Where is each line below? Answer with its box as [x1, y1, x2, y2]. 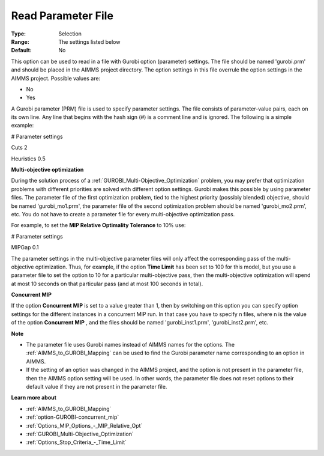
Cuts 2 [11, 144, 28, 151]
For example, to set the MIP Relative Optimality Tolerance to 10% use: [11, 222, 186, 229]
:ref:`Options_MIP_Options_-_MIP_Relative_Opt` [26, 422, 143, 429]
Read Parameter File [11, 9, 114, 22]
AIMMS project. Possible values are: [11, 74, 101, 82]
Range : [11, 38, 29, 45]
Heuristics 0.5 [11, 155, 46, 162]
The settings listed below [58, 38, 121, 45]
